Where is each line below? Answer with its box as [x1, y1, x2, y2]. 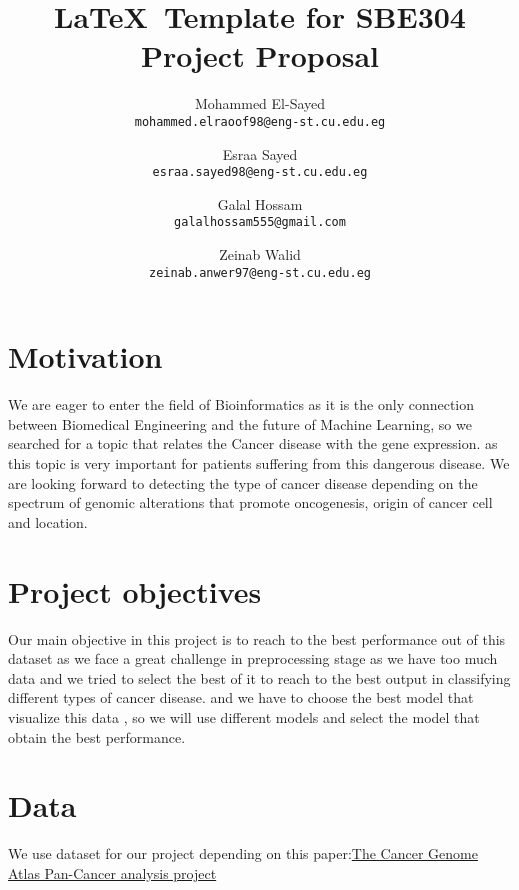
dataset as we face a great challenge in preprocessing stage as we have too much [8, 648, 498, 669]
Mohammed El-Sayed [194, 93, 326, 114]
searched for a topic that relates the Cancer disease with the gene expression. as [8, 433, 498, 454]
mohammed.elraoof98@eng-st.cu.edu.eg [134, 114, 386, 129]
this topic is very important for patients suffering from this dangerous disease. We [8, 453, 510, 474]
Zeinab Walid [219, 244, 301, 265]
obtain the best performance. [8, 726, 186, 747]
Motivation [8, 336, 163, 377]
